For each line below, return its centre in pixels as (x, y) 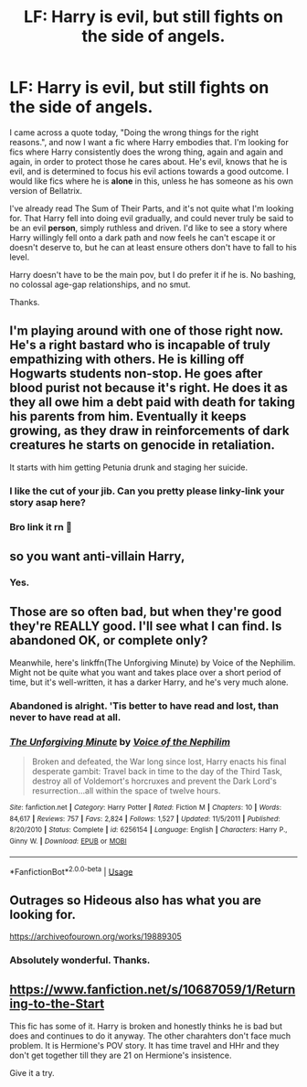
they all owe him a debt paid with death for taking (152, 403)
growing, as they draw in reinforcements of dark (149, 431)
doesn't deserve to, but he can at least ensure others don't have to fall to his (153, 247)
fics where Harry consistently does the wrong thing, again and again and (146, 152)
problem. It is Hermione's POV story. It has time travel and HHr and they (144, 1045)
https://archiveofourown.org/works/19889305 (96, 937)
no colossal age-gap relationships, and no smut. (100, 284)
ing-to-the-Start (57, 1004)
